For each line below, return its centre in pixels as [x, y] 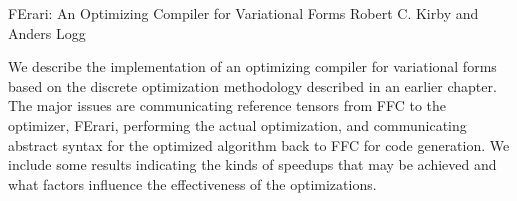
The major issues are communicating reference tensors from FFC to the [227, 105]
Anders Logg [47, 32]
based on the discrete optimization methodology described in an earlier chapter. [252, 85]
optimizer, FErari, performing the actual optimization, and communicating [237, 124]
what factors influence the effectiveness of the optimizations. [192, 183]
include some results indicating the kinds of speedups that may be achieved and [252, 164]
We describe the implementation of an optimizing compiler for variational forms [252, 66]
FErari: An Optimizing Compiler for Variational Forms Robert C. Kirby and [243, 13]
